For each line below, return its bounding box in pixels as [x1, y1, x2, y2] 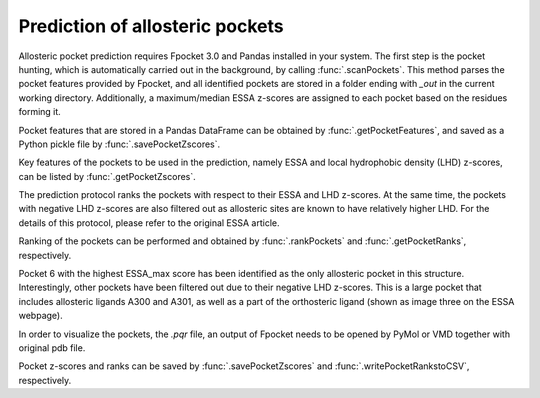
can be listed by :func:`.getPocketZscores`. [18, 170, 197, 182]
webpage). [18, 310, 64, 322]
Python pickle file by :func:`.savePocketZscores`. [18, 138, 221, 150]
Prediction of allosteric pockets [18, 15, 284, 37]
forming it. [18, 106, 62, 118]
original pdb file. [18, 341, 86, 354]
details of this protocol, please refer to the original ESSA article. [18, 216, 280, 229]
